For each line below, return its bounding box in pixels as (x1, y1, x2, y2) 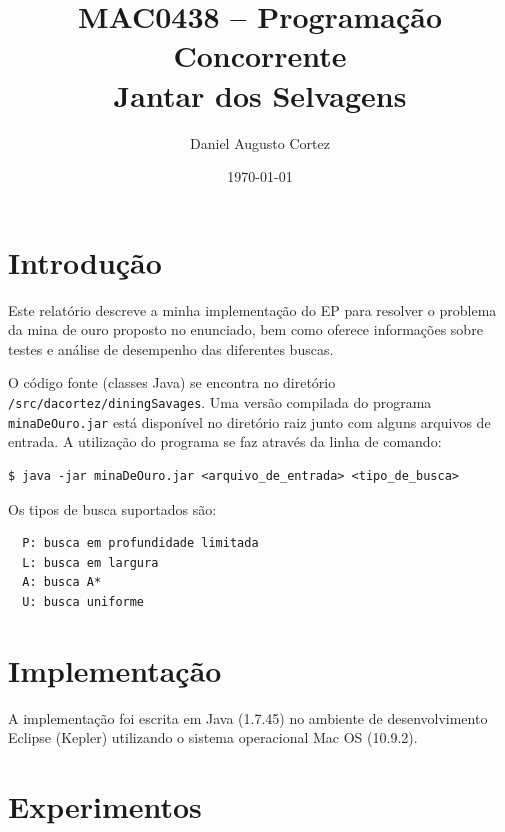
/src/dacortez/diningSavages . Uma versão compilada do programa (8, 392, 432, 412)
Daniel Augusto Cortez (190, 132, 330, 153)
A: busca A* (22, 575, 102, 590)
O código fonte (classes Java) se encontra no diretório (8, 372, 336, 393)
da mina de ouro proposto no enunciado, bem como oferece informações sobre (8, 319, 483, 340)
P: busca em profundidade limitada (22, 536, 259, 551)
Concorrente (173, 35, 347, 76)
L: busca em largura (22, 555, 159, 570)
